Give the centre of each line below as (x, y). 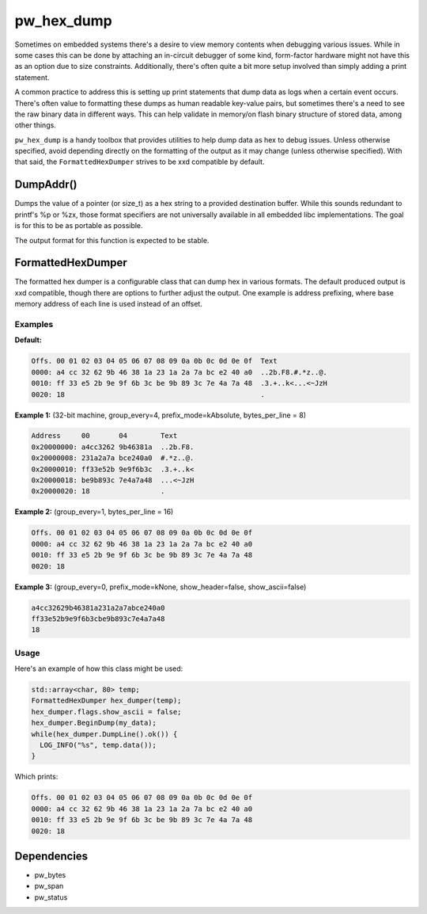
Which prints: (36, 777)
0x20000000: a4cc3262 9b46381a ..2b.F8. (113, 447)
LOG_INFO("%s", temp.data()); (98, 745)
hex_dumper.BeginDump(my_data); (94, 723)
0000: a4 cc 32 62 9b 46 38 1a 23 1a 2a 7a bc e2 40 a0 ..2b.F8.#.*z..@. (179, 372)
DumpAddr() (46, 185)
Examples (34, 324)
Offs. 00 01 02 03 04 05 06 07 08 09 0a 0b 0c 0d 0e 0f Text (154, 361)
